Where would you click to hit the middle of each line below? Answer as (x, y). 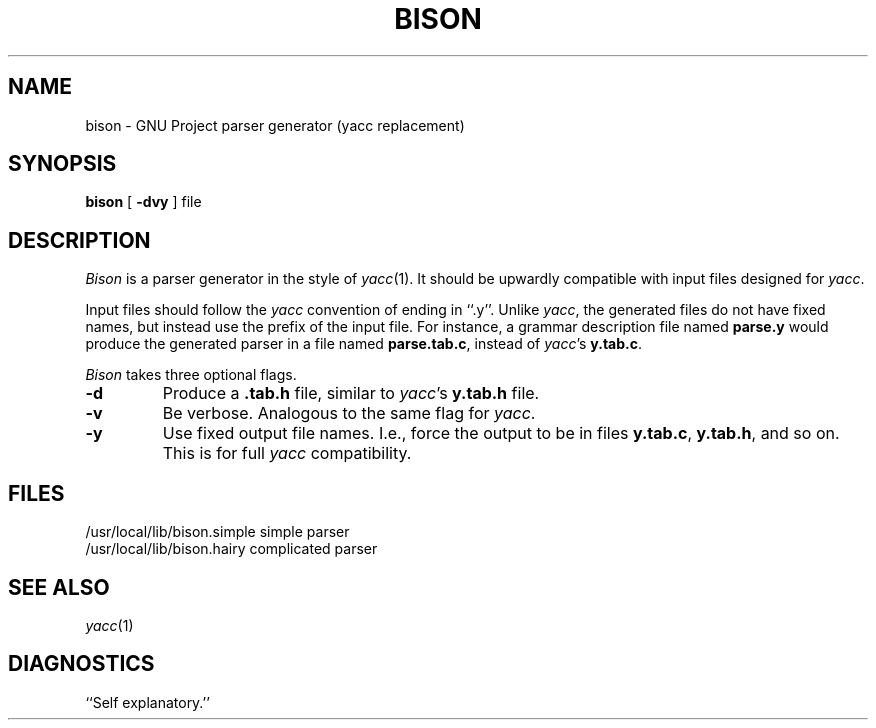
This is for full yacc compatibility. (287, 453)
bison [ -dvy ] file (143, 202)
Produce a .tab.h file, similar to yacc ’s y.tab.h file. (351, 393)
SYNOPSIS (62, 164)
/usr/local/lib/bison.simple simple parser (217, 532)
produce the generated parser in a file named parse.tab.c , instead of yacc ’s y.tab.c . (364, 344)
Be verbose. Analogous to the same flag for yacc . (349, 413)
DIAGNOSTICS (81, 664)
